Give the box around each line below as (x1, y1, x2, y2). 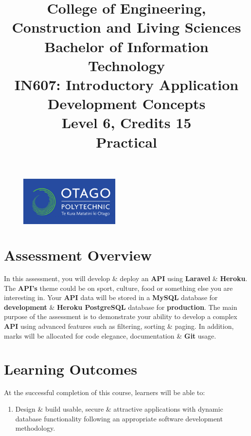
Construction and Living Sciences (12, 17, 241, 37)
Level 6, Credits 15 (61, 113, 192, 133)
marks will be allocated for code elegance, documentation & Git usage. (4, 330, 216, 341)
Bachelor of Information (44, 36, 209, 56)
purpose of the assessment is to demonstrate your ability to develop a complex (4, 311, 237, 322)
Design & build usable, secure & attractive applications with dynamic (15, 403, 223, 414)
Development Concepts (47, 94, 206, 114)
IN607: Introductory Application (14, 74, 239, 94)
